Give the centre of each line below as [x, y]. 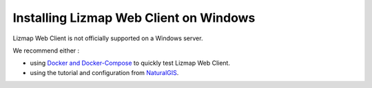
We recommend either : [46, 50]
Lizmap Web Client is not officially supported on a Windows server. [108, 38]
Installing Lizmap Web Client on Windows [134, 18]
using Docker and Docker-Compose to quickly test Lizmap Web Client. [130, 63]
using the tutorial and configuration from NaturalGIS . [104, 72]
